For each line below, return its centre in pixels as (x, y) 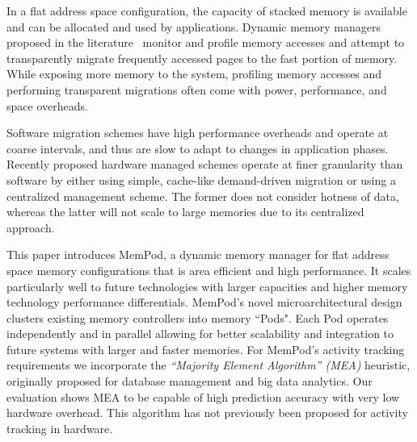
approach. (31, 227)
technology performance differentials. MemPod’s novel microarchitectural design (204, 302)
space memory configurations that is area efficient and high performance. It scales (209, 270)
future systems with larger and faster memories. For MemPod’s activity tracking (206, 349)
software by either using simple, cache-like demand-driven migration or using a (201, 179)
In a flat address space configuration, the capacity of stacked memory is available (207, 10)
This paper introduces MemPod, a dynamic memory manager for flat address (198, 254)
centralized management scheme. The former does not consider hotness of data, (203, 196)
